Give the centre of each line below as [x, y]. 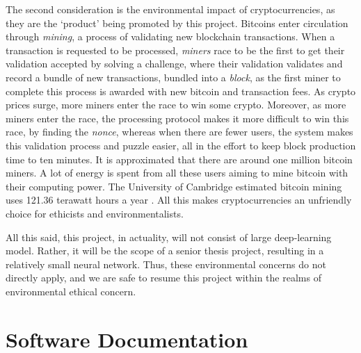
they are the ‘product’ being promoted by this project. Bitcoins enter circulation [177, 23]
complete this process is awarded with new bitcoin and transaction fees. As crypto [181, 91]
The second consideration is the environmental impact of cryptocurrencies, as [170, 9]
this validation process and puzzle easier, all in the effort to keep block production [181, 145]
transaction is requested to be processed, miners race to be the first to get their [175, 50]
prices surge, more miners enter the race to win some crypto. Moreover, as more [176, 105]
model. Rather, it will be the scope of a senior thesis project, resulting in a [165, 251]
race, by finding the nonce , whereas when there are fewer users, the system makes [179, 132]
